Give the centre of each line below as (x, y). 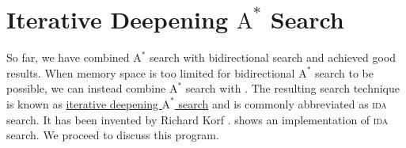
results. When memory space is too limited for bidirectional (151, 72)
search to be (344, 72)
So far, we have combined (68, 57)
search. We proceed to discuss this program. (113, 135)
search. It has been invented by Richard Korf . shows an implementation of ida (197, 119)
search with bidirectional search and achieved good (273, 57)
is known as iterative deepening (82, 103)
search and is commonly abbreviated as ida (283, 103)
